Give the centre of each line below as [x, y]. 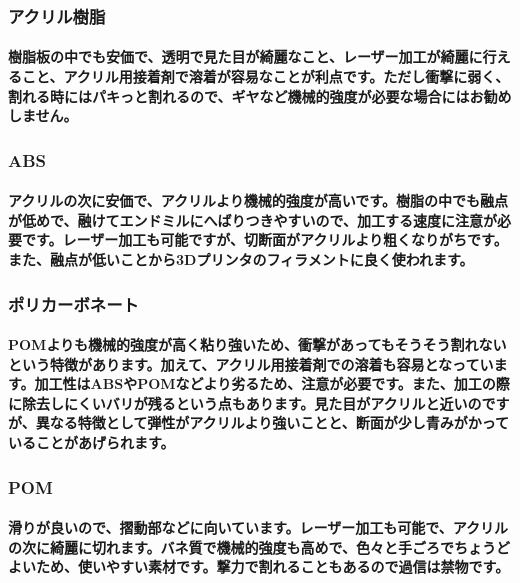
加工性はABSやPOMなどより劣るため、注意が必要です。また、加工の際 [272, 383]
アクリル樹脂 [57, 15]
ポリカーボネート [73, 303]
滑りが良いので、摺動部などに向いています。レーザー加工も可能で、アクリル [258, 527]
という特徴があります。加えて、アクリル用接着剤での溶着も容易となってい [251, 363]
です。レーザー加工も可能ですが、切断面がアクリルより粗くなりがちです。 [264, 239]
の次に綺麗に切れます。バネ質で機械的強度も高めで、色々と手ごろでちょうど [259, 546]
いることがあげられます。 [91, 442]
